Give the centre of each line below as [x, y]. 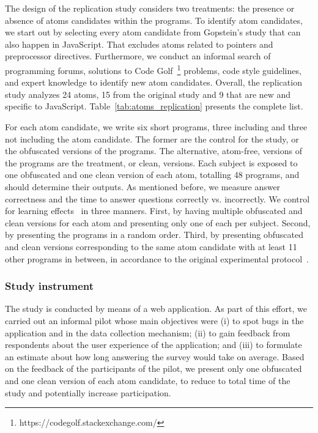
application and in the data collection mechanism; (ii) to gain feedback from [148, 332]
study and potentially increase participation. [88, 392]
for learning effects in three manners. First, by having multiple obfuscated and [154, 211]
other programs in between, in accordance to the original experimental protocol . [157, 258]
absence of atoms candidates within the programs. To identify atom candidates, [154, 20]
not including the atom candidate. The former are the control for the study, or [152, 139]
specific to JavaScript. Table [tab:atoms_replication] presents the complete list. [154, 106]
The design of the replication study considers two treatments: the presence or [150, 8]
